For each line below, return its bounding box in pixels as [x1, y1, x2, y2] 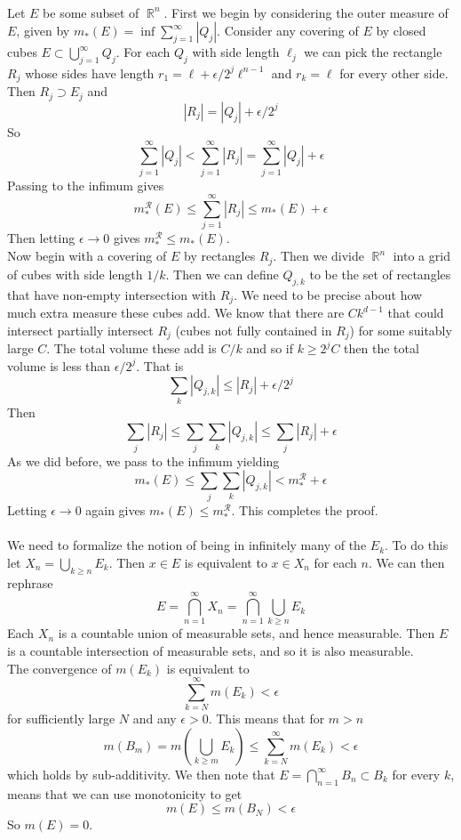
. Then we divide [273, 246, 365, 265]
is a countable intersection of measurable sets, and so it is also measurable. [7, 642, 414, 660]
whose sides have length [25, 63, 155, 82]
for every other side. [339, 63, 449, 82]
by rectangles [183, 246, 256, 265]
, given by [16, 21, 70, 40]
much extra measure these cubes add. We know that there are [7, 303, 345, 322]
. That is [136, 356, 184, 375]
